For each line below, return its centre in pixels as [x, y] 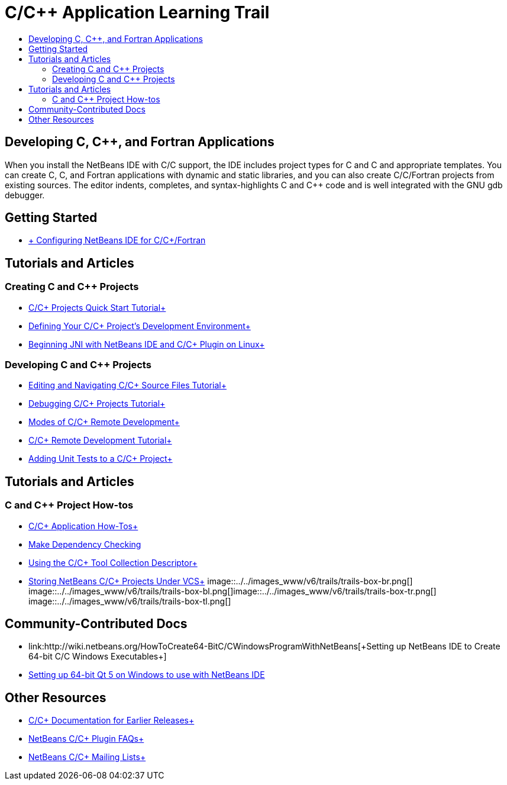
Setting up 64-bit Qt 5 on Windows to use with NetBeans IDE [147, 675]
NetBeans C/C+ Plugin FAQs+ [86, 739]
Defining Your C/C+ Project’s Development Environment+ [140, 326]
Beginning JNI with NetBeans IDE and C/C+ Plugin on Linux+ [147, 344]
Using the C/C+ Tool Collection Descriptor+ [113, 562]
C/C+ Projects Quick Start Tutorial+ [97, 307]
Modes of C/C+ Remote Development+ [104, 422]
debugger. [25, 195]
